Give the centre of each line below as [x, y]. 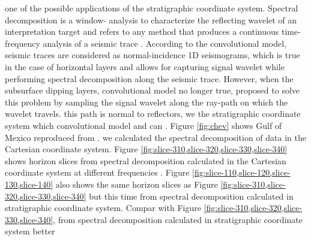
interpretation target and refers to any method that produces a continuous [142, 31]
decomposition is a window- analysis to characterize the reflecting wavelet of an [151, 19]
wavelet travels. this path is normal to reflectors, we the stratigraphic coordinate [153, 114]
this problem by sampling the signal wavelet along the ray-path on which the [146, 102]
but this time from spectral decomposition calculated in [191, 196]
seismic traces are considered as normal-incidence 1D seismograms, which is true [152, 55]
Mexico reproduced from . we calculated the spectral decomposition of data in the [155, 137]
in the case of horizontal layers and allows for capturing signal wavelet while [145, 66]
